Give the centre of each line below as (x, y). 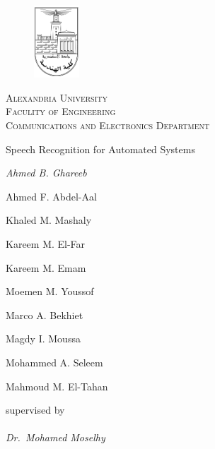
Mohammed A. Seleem (54, 362)
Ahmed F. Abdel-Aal (51, 196)
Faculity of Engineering (61, 111)
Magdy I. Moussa (43, 339)
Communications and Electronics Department (108, 125)
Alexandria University (57, 97)
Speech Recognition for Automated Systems (100, 149)
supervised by (35, 410)
